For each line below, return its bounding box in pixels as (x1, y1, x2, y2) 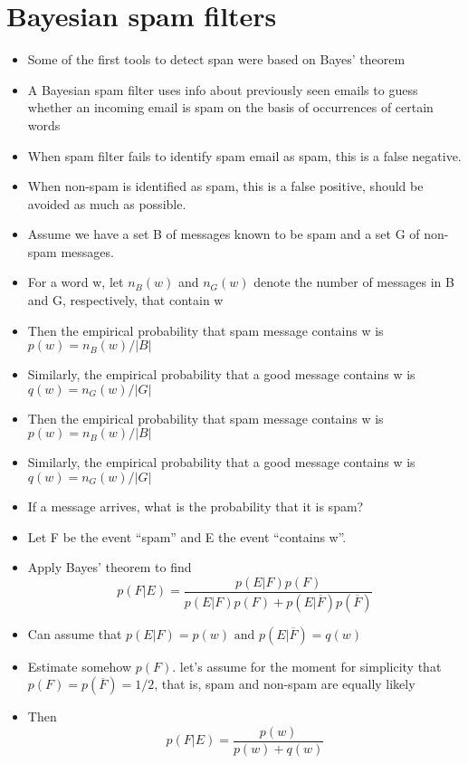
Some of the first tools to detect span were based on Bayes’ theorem (27, 50, 406, 69)
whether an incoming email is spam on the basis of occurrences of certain (27, 98, 434, 117)
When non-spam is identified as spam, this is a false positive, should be (27, 177, 424, 196)
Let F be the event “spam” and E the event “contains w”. (27, 527, 347, 546)
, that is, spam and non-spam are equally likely (154, 674, 415, 693)
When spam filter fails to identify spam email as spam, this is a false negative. (27, 146, 462, 165)
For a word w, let (27, 272, 124, 291)
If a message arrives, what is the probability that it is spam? (27, 497, 364, 516)
